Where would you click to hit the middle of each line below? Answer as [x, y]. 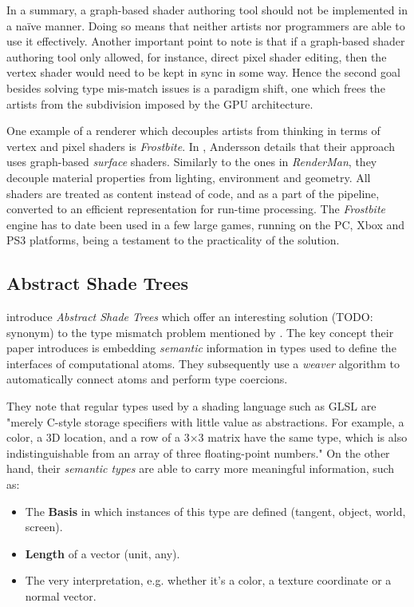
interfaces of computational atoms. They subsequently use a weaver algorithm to [203, 363]
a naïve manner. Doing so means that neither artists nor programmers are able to [206, 25]
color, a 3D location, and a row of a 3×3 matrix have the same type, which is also [207, 437]
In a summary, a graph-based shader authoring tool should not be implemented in [207, 10]
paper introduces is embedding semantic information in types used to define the [201, 348]
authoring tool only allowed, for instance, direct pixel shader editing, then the [197, 56]
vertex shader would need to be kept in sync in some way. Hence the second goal [203, 72]
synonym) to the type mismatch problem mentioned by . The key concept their [200, 332]
